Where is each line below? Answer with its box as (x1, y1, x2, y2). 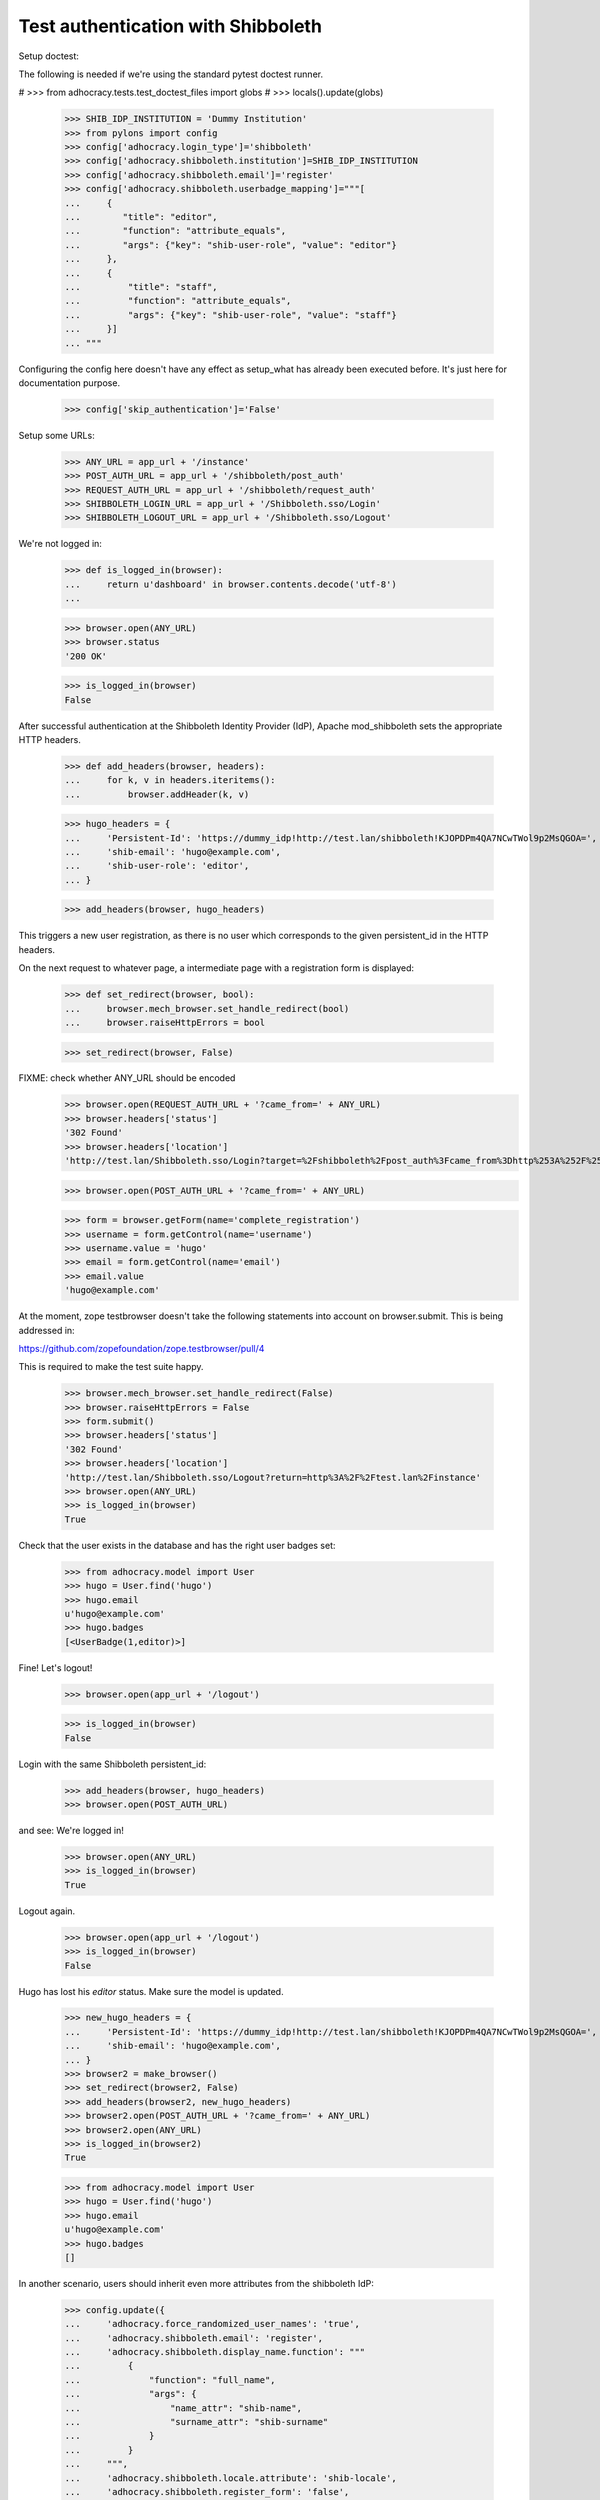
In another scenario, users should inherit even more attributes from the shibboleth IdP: (18, 2277, 374, 2289)
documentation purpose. (18, 376, 120, 389)
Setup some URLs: (18, 429, 95, 441)
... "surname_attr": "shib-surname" (64, 2416, 329, 2428)
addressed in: (18, 1324, 75, 1336)
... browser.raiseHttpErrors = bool (64, 1016, 265, 1028)
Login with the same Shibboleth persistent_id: (18, 1758, 207, 1770)
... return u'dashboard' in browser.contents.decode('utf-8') (64, 578, 397, 590)
